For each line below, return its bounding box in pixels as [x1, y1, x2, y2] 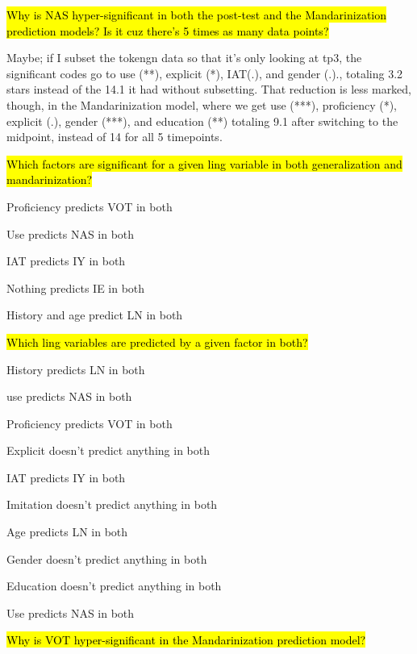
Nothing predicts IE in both [6, 279, 145, 296]
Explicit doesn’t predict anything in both [6, 442, 210, 459]
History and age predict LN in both [6, 306, 183, 323]
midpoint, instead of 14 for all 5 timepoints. [6, 128, 223, 145]
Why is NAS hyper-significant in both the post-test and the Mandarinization [6, 6, 387, 23]
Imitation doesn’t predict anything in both [6, 496, 218, 513]
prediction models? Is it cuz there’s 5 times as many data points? [6, 22, 329, 39]
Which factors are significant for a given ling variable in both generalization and [6, 155, 402, 172]
